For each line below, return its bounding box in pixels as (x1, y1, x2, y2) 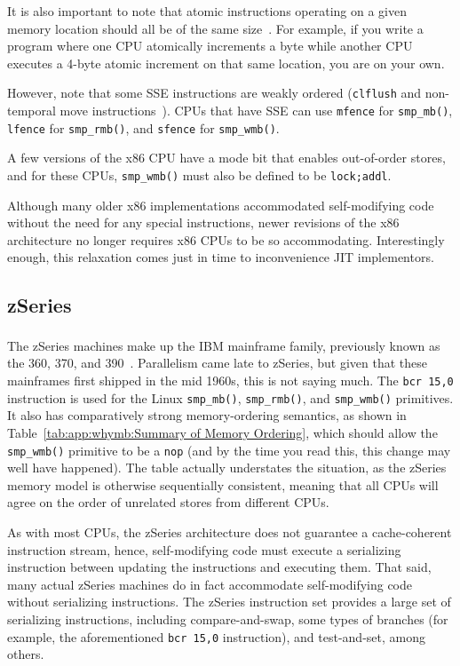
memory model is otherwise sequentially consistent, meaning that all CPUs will (7, 475, 439, 494)
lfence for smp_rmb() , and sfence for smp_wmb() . (7, 118, 280, 137)
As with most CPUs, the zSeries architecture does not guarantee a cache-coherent (7, 522, 452, 541)
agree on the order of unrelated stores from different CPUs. (7, 493, 329, 511)
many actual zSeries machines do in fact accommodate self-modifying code (7, 575, 413, 593)
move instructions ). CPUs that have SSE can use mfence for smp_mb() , (59, 101, 453, 120)
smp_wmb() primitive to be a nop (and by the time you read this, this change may (7, 440, 451, 459)
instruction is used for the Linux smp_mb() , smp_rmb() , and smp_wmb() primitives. (7, 388, 454, 407)
